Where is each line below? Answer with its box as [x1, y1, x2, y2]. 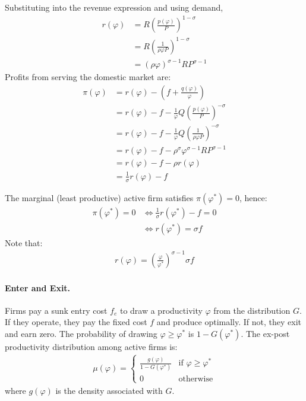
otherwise [178, 374, 213, 383]
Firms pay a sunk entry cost [5, 304, 108, 316]
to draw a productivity [119, 304, 203, 316]
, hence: [239, 191, 267, 203]
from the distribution [213, 304, 291, 316]
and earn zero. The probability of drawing [5, 327, 157, 339]
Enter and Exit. [5, 281, 71, 294]
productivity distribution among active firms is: [5, 340, 178, 352]
